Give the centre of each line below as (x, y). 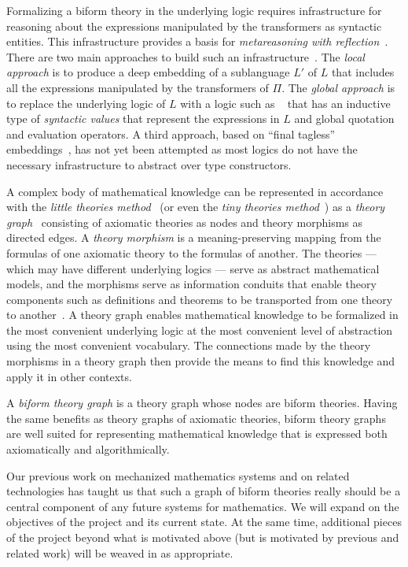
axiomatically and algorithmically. (88, 449)
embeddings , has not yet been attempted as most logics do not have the (182, 149)
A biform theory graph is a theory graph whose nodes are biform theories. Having (202, 403)
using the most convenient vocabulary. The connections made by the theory (189, 345)
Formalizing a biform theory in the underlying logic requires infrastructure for (194, 10)
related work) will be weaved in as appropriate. (120, 552)
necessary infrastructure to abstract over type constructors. (149, 164)
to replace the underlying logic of (86, 103)
